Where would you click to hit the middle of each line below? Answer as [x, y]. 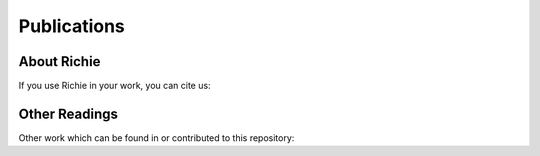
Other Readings [68, 113]
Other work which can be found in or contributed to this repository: [156, 137]
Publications [71, 26]
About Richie [59, 61]
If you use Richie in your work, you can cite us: [114, 86]
